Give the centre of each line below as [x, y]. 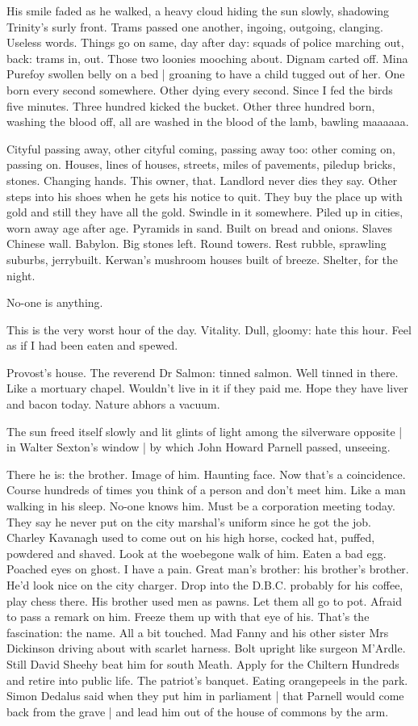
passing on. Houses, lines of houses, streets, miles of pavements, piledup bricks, [201, 164]
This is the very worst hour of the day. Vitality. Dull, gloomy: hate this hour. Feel [209, 329]
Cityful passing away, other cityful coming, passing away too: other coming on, [201, 148]
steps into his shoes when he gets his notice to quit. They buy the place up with [205, 196]
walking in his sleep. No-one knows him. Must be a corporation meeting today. [201, 506]
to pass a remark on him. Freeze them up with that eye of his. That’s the [188, 617]
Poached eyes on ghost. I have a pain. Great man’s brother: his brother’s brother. [208, 569]
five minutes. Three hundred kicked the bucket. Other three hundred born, [191, 105]
